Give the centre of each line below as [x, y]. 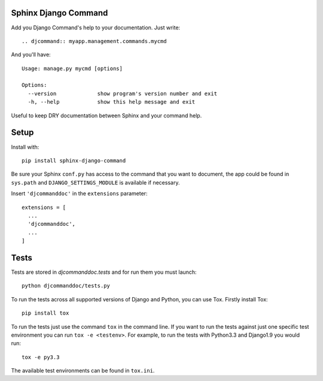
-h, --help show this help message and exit [112, 102]
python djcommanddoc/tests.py [66, 286]
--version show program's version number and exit [123, 93]
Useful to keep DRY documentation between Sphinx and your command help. [106, 115]
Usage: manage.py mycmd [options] [72, 68]
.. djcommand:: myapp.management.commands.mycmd [94, 41]
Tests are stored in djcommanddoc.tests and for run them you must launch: [104, 272]
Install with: [25, 147]
